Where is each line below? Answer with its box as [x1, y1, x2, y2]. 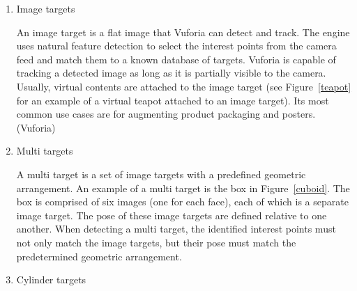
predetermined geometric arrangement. [16, 249, 182, 263]
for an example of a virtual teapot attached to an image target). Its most [16, 93, 329, 107]
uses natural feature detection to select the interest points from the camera [16, 38, 337, 53]
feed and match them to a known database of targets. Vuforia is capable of [16, 52, 336, 66]
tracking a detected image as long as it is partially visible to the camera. [16, 65, 326, 80]
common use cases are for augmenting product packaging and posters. [16, 107, 316, 121]
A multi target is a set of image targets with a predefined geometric [16, 166, 306, 181]
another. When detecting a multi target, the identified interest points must [16, 221, 336, 236]
